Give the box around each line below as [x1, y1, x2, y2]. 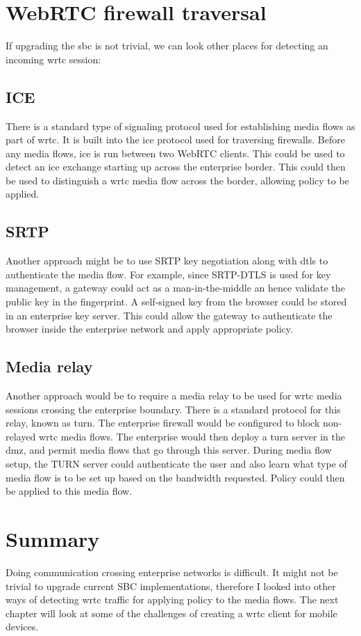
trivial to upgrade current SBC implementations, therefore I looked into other [6, 578, 336, 593]
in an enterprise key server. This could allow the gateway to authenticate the [6, 308, 333, 322]
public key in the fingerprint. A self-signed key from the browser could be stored [6, 294, 347, 309]
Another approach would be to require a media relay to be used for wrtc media [6, 388, 342, 403]
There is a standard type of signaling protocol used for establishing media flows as [6, 118, 355, 133]
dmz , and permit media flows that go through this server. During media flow [6, 443, 332, 457]
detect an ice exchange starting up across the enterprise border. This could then [6, 159, 346, 174]
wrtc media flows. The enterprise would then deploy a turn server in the [38, 429, 345, 443]
